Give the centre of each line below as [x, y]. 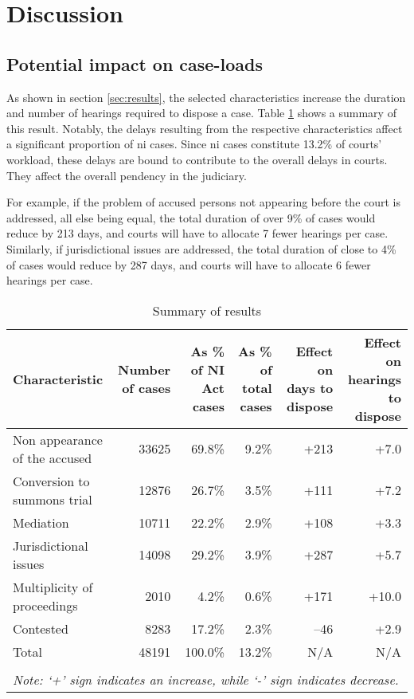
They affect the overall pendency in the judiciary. [127, 175]
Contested [41, 628]
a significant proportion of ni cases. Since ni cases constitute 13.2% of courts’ [194, 144]
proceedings [45, 605]
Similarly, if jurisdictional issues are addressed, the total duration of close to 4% [201, 248]
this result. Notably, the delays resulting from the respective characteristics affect [205, 128]
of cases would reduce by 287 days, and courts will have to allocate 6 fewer [189, 264]
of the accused [53, 457]
